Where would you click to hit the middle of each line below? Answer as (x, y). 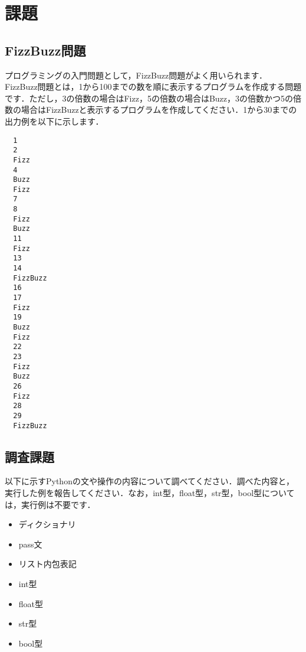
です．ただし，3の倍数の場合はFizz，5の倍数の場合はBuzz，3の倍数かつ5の (149, 98)
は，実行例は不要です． (50, 504)
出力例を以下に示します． (54, 121)
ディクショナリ (47, 524)
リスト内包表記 (47, 564)
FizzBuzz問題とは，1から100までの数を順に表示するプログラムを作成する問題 (153, 87)
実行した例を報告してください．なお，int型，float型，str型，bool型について (150, 493)
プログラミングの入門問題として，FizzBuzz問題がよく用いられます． (136, 75)
